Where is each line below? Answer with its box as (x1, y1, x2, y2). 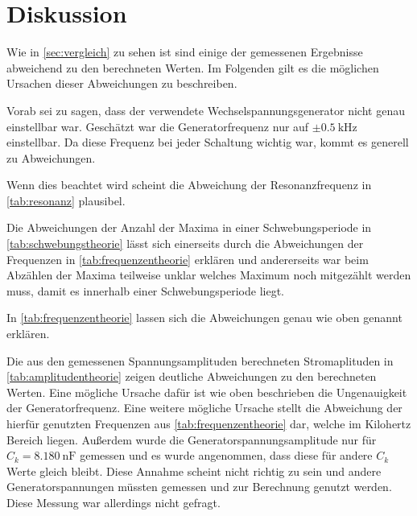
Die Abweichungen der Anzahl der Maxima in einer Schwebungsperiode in (6, 219, 372, 236)
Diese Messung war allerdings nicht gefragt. (6, 493, 221, 510)
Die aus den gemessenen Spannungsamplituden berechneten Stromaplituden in (6, 352, 394, 369)
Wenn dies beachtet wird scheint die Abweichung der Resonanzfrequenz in (6, 176, 372, 193)
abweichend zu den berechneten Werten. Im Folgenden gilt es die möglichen (6, 59, 379, 76)
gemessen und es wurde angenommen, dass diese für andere (80, 447, 373, 464)
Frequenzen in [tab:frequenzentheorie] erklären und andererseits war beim (6, 250, 369, 267)
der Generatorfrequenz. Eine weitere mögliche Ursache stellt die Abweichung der (6, 399, 403, 416)
